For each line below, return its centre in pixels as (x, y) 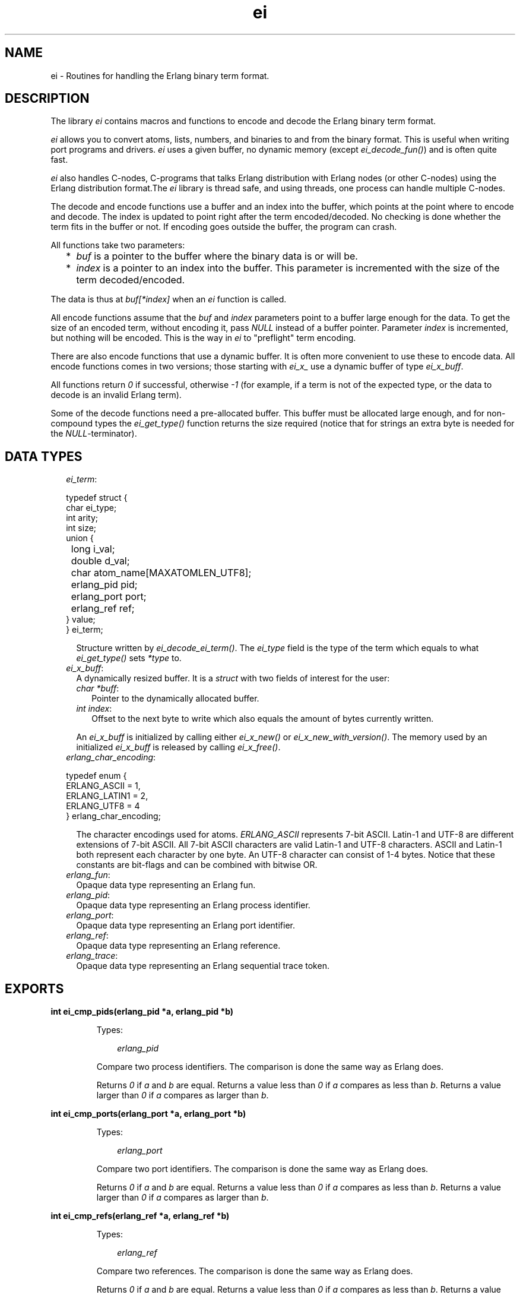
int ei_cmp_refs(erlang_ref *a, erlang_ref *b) (140, 1216)
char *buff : (98, 688)
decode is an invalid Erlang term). (116, 395)
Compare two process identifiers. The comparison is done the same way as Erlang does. (270, 1067)
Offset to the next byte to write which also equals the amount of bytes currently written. (263, 719)
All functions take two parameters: (118, 245)
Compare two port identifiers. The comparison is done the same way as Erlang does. (262, 1169)
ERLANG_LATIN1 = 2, (107, 796)
